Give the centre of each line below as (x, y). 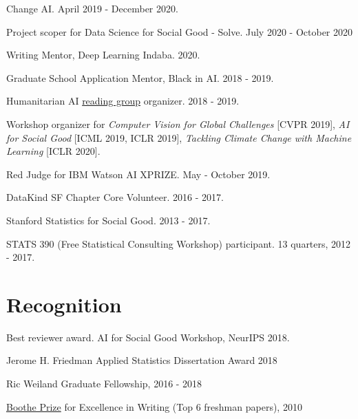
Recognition (64, 304)
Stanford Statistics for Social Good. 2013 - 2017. (108, 220)
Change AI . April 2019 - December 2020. (92, 8)
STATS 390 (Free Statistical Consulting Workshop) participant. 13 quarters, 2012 (179, 243)
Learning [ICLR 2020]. (53, 151)
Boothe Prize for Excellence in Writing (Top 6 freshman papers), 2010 (154, 406)
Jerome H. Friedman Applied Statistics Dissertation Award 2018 (142, 360)
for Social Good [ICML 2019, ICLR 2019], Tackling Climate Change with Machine (179, 137)
